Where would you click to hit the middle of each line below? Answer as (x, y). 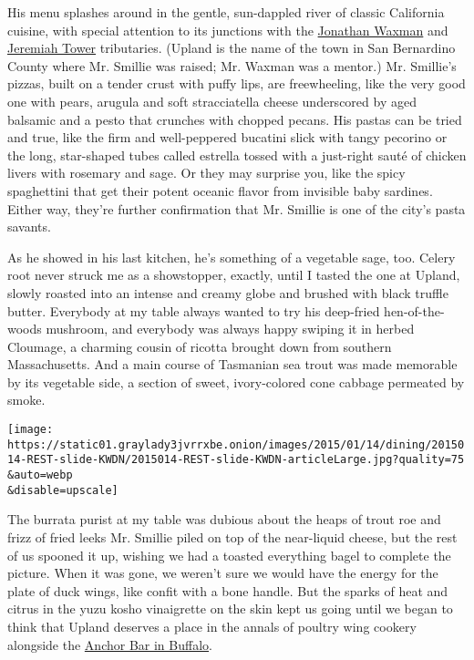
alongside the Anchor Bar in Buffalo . (110, 644)
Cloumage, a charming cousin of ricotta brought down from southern (200, 346)
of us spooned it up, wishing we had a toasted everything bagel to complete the (229, 555)
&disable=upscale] (63, 490)
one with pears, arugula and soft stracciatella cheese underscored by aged (212, 101)
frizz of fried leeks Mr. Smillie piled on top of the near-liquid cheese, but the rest (232, 536)
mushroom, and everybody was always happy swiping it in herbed (230, 329)
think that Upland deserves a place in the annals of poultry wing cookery (212, 626)
